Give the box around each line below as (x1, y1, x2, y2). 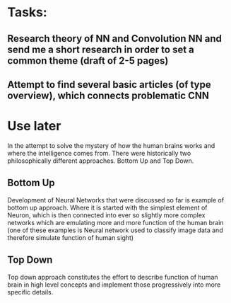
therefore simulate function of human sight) (7, 233, 134, 241)
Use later (7, 118, 61, 135)
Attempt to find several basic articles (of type (7, 79, 212, 91)
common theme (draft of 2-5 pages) (7, 55, 169, 67)
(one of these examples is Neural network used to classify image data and (7, 226, 224, 234)
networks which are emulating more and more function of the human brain (7, 218, 224, 227)
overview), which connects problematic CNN (7, 89, 210, 101)
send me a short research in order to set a (7, 43, 194, 55)
